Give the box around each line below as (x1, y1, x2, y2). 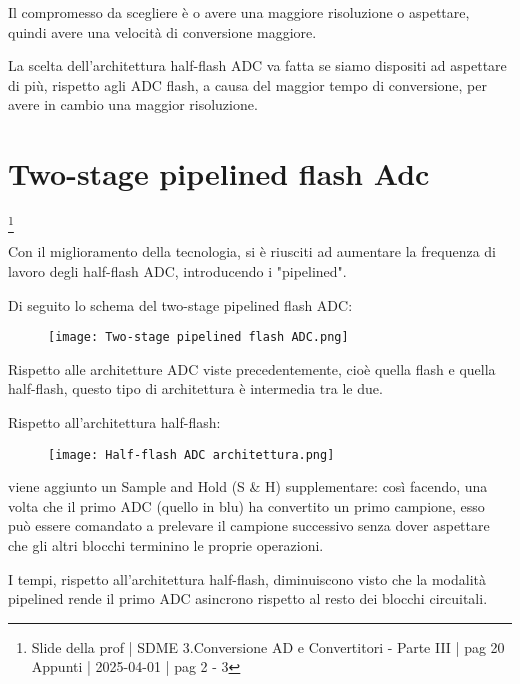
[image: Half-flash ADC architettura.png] (48, 447, 335, 462)
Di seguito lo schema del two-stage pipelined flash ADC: (8, 294, 353, 315)
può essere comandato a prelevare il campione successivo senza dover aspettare (8, 515, 490, 536)
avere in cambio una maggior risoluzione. (8, 94, 258, 115)
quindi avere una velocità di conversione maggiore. (8, 21, 317, 42)
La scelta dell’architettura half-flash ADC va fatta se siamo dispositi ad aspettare (8, 55, 507, 76)
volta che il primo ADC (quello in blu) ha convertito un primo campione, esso (8, 495, 485, 516)
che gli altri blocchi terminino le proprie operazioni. (8, 535, 324, 556)
